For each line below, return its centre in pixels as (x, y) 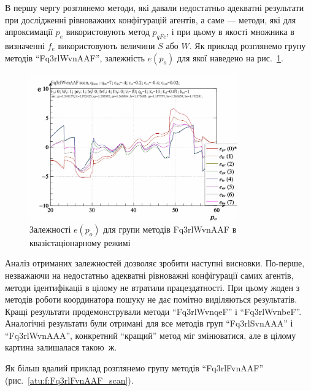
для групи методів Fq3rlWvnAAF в (170, 229)
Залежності (50, 229)
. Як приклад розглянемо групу (248, 45)
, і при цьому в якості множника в (230, 32)
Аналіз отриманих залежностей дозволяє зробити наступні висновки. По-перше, (155, 263)
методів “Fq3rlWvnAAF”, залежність (75, 57)
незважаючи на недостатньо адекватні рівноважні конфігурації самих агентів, (149, 275)
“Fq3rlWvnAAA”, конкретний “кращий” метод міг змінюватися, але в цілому (151, 335)
